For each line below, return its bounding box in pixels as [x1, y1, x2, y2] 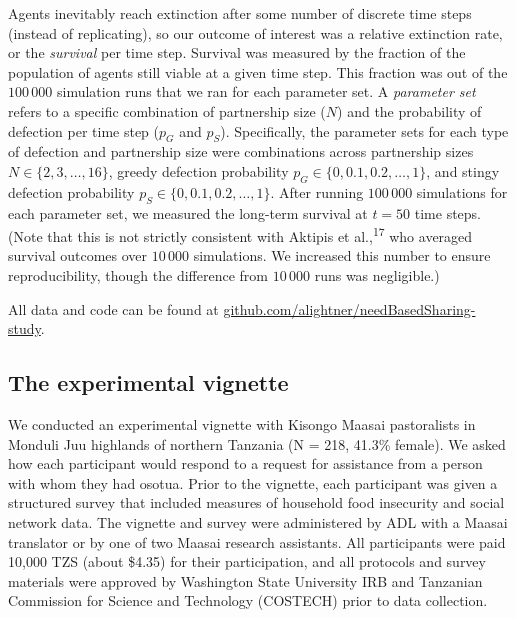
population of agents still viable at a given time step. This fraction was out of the [8, 61, 508, 82]
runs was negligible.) [314, 264, 440, 285]
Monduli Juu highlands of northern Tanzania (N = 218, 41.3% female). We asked [8, 433, 506, 454]
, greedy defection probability [108, 160, 289, 181]
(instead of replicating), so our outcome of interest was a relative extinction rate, [8, 22, 503, 43]
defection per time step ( [8, 120, 159, 141]
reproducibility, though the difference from [8, 264, 268, 285]
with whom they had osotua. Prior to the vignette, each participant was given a [8, 472, 498, 493]
